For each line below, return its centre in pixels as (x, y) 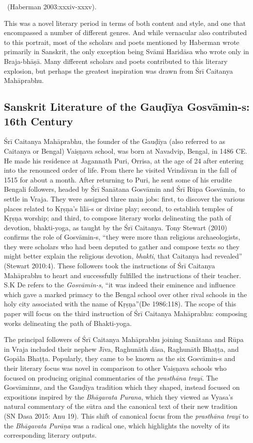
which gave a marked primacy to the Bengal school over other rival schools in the (126, 294)
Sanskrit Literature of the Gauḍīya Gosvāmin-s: (127, 107)
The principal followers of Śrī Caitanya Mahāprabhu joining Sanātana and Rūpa (124, 339)
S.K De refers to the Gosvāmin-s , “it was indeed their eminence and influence (120, 285)
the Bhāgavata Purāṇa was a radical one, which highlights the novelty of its (117, 425)
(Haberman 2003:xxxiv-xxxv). (52, 6)
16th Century (39, 121)
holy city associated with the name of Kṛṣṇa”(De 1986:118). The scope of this (120, 304)
